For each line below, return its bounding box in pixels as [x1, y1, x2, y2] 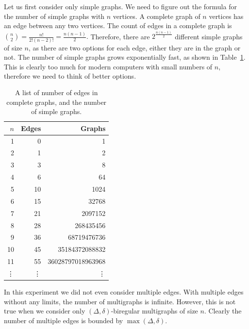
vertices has [209, 11, 244, 21]
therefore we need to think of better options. [4, 71, 136, 81]
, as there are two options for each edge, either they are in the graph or [28, 42, 241, 52]
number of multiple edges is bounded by [4, 315, 123, 325]
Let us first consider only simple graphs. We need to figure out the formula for [4, 1, 237, 11]
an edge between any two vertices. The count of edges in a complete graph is [4, 20, 232, 31]
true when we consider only [4, 306, 85, 316]
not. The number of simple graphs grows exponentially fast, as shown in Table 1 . [4, 52, 246, 62]
